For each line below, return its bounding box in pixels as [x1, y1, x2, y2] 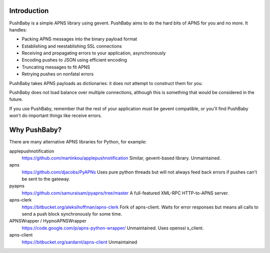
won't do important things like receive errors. [9, 112, 102, 118]
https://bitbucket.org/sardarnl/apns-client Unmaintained [21, 239, 137, 245]
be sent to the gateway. [21, 176, 70, 182]
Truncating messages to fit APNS [21, 64, 90, 70]
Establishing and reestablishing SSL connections [21, 43, 122, 49]
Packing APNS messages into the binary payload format [21, 36, 137, 42]
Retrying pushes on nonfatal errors [21, 71, 94, 77]
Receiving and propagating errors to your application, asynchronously [21, 50, 166, 56]
